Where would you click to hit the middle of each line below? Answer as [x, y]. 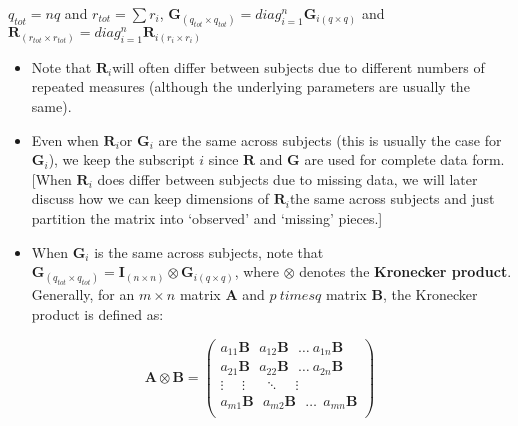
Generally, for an [83, 294]
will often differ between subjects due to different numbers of [298, 66]
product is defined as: [97, 313]
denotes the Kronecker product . [405, 271]
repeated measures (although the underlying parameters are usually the [250, 86]
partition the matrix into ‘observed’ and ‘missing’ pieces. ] [207, 217]
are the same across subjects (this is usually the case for [330, 139]
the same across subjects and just [392, 198]
